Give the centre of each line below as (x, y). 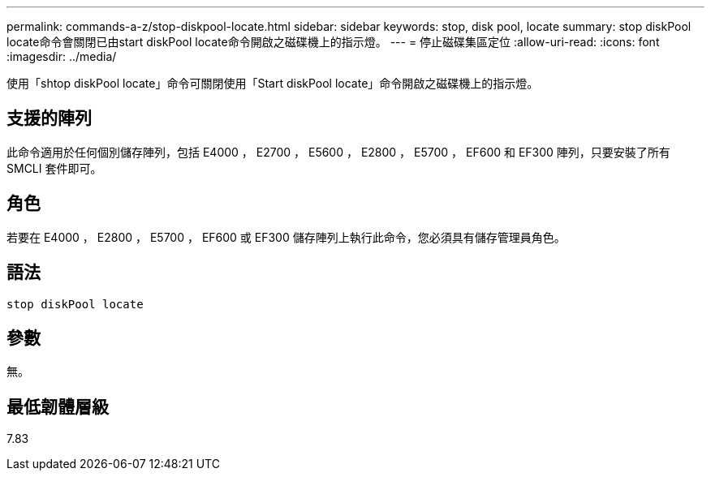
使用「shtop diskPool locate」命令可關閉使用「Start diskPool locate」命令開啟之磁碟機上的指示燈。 (273, 83)
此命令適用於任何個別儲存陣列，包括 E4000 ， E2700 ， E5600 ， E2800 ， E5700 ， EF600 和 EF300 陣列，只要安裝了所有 (338, 152)
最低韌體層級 (58, 406)
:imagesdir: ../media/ (62, 56)
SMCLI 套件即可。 (54, 168)
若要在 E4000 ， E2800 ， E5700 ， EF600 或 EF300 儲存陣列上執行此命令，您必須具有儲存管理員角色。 (286, 237)
